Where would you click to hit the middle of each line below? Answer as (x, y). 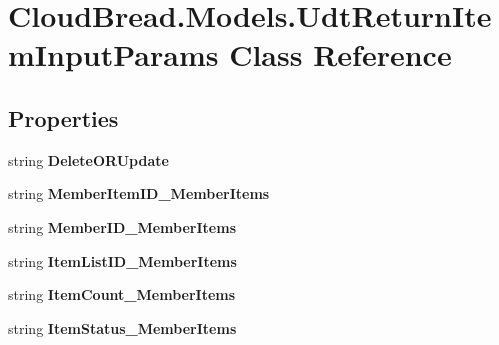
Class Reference (340, 54)
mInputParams (113, 54)
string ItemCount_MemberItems (122, 294)
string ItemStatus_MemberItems (122, 327)
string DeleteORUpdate (88, 159)
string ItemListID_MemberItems (122, 260)
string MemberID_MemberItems (122, 226)
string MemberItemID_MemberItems (139, 193)
